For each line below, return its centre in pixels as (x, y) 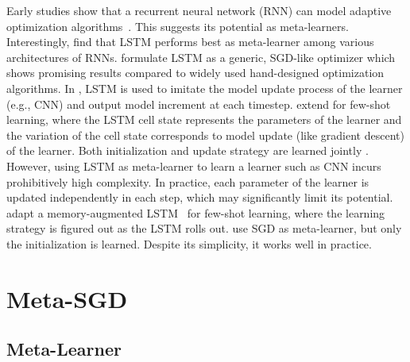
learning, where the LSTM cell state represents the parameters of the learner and (204, 119)
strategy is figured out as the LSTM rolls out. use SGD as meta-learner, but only (204, 228)
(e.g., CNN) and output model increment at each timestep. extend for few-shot (199, 104)
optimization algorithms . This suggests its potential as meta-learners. (178, 26)
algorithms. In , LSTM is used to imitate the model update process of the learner (205, 88)
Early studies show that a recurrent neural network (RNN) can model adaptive (199, 10)
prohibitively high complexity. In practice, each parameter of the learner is (188, 181)
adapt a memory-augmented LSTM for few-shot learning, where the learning (196, 212)
